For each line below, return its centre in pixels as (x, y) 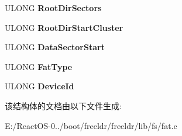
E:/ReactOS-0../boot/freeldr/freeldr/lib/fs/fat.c (91, 125)
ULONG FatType (39, 66)
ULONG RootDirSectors (53, 8)
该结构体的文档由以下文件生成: (63, 105)
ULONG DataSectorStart (55, 47)
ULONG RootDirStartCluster (64, 27)
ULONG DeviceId (40, 86)
